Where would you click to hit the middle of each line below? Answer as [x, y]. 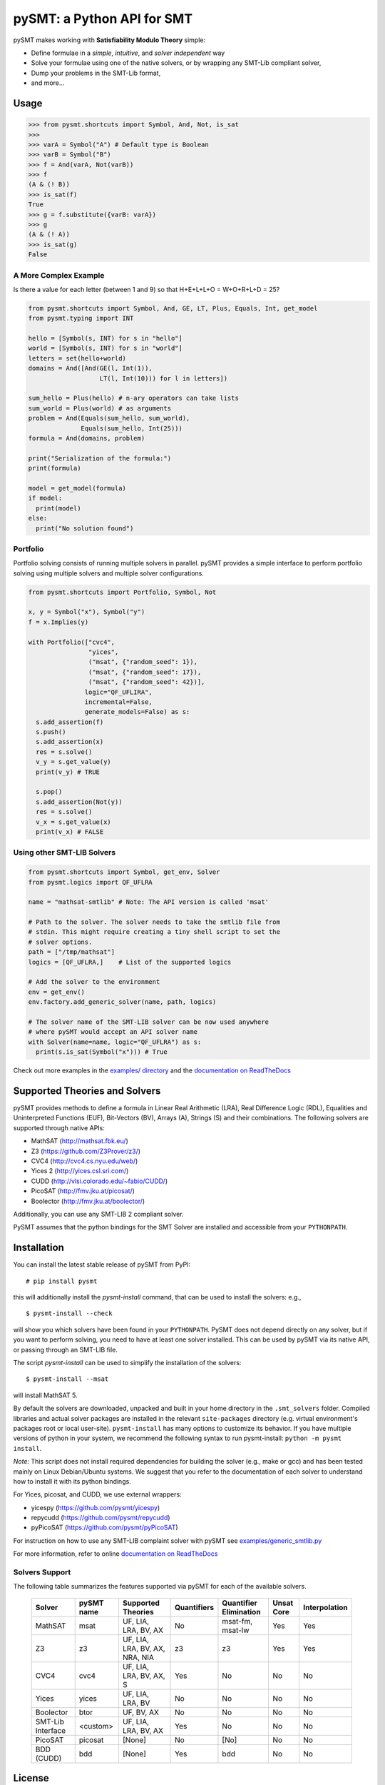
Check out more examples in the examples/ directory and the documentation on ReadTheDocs [152, 1070]
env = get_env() [57, 992]
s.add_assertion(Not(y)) [79, 802]
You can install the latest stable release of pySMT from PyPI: [102, 1264]
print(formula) [55, 468]
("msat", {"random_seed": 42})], [147, 682]
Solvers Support [42, 1572]
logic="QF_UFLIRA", [118, 692]
